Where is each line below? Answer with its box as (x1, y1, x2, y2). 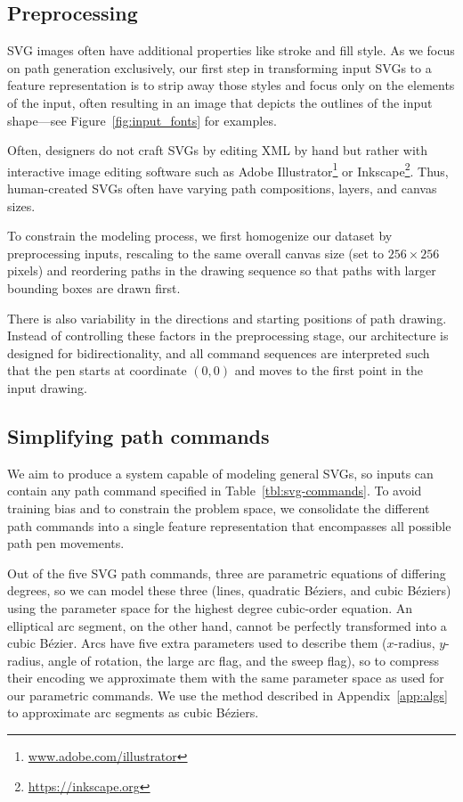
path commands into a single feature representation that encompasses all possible (7, 516, 451, 535)
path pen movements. (7, 534, 125, 552)
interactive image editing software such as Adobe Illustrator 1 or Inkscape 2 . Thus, (7, 159, 449, 180)
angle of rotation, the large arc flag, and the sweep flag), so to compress (48, 651, 440, 669)
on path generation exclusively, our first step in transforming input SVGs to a (7, 58, 432, 77)
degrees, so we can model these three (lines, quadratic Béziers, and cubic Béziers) (7, 581, 451, 600)
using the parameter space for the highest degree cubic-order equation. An (7, 598, 413, 617)
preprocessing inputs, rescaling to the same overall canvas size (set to (7, 243, 385, 262)
